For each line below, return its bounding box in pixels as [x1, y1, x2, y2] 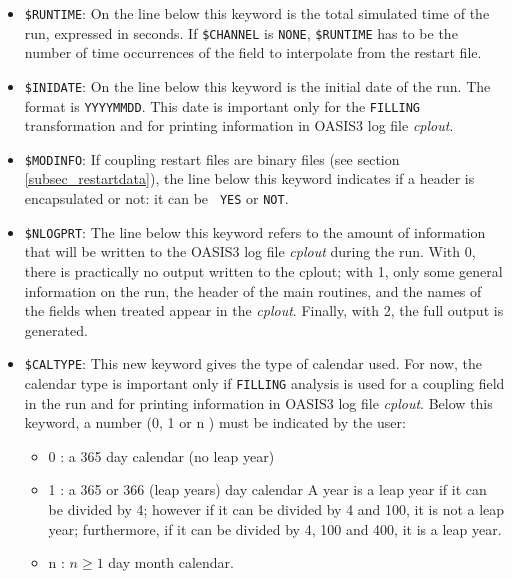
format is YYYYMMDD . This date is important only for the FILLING [24, 95, 420, 116]
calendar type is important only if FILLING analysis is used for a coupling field [24, 373, 505, 393]
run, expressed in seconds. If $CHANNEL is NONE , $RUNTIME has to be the [24, 22, 458, 43]
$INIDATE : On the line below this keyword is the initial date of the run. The [24, 75, 491, 96]
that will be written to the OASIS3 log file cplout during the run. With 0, [24, 241, 476, 262]
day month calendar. [108, 552, 234, 573]
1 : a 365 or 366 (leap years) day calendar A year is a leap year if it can [48, 479, 487, 500]
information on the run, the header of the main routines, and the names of [24, 280, 482, 301]
